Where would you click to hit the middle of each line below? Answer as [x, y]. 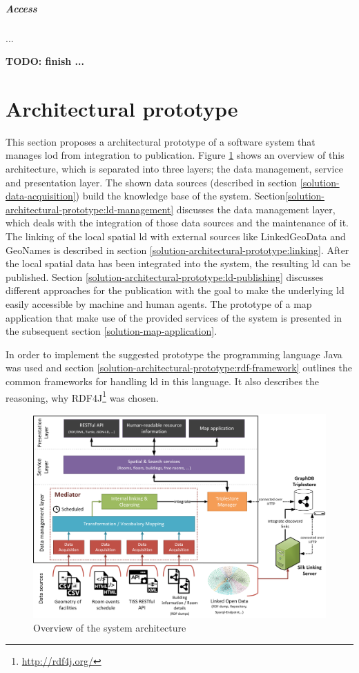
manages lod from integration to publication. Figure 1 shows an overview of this [175, 155]
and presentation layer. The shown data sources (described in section [152, 182]
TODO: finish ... [45, 61]
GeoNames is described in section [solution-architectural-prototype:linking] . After [177, 250]
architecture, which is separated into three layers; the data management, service [174, 169]
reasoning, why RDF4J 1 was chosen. [82, 396]
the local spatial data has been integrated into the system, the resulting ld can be [178, 263]
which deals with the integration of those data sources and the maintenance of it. [177, 223]
